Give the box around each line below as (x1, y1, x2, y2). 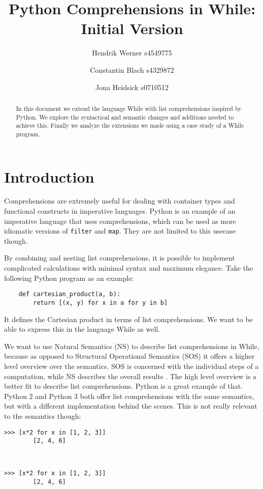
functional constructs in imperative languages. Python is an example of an (4, 206, 236, 216)
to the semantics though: (4, 410, 81, 421)
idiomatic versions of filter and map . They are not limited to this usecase (4, 225, 236, 236)
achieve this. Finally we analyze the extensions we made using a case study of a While (16, 121, 244, 130)
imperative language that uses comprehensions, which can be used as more (4, 215, 236, 226)
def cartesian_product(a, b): (18, 291, 121, 298)
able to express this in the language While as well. (4, 324, 160, 334)
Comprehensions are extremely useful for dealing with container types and (4, 195, 235, 206)
